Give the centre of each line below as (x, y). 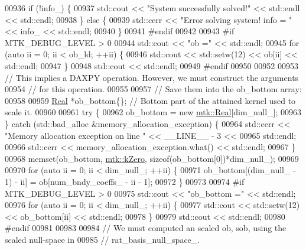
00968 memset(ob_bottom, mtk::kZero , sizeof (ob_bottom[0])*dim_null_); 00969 (152, 158)
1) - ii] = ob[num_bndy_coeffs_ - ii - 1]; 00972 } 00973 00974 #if (125, 181)
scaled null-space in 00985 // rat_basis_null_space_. (102, 239)
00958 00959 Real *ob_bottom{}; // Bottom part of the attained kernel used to (150, 100)
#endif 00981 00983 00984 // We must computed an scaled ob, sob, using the (146, 228)
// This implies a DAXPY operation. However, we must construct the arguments (152, 77)
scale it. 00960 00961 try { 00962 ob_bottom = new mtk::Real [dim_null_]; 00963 (153, 112)
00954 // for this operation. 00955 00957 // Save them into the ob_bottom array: (153, 89)
